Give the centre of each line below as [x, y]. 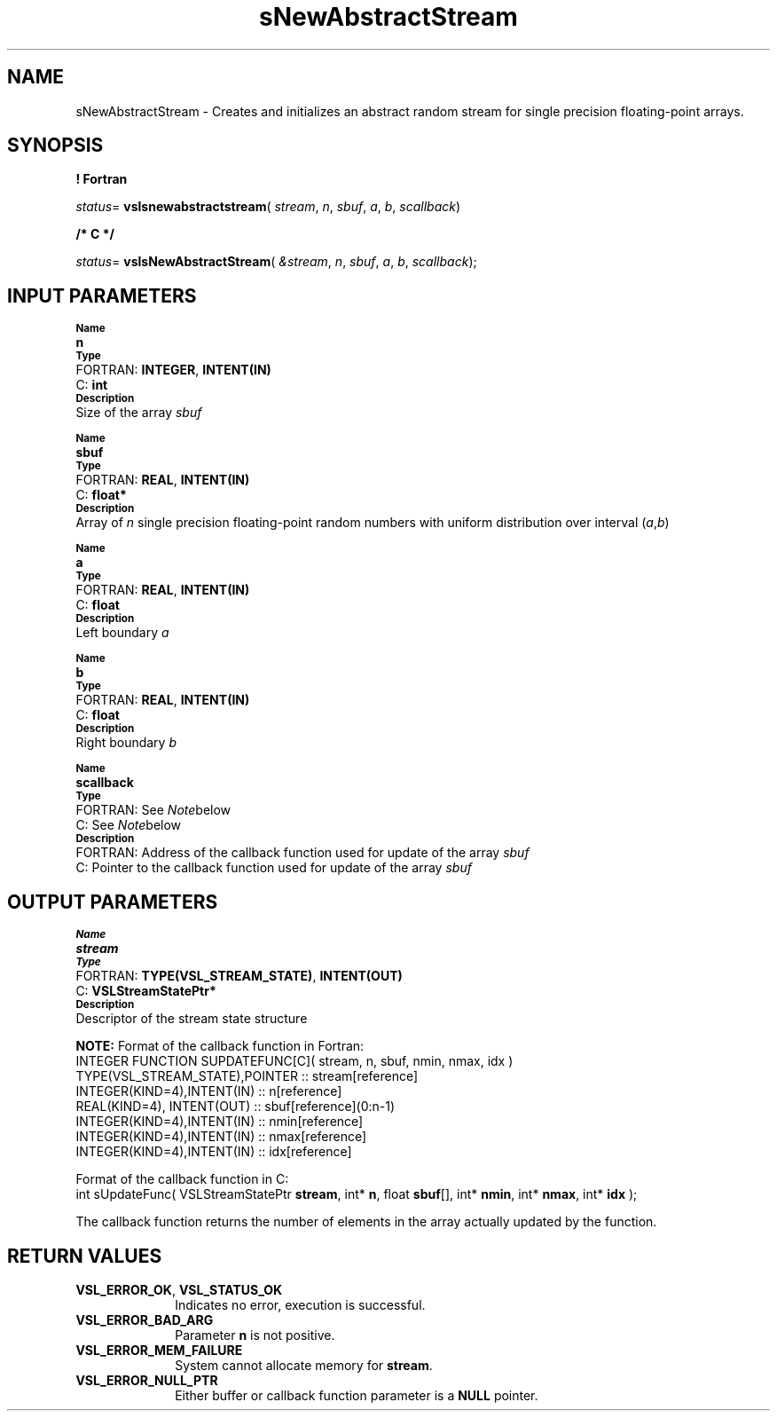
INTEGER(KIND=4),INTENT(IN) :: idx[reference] [214, 1152]
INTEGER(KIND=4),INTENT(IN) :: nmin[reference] [220, 1122]
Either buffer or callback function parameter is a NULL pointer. [357, 1395]
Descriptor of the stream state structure [192, 1019]
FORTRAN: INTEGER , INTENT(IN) [173, 370]
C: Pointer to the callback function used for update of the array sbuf [274, 868]
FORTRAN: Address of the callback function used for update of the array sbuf [302, 853]
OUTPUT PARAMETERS [113, 902]
